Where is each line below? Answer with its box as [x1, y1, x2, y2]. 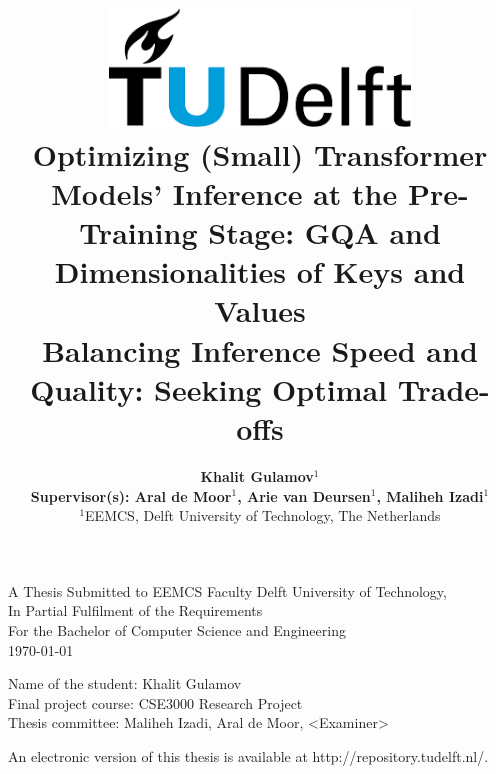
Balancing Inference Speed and [42, 329, 478, 370]
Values [214, 290, 306, 331]
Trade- [397, 368, 490, 409]
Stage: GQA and [208, 212, 441, 253]
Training [79, 212, 198, 253]
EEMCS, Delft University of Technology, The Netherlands [85, 505, 441, 526]
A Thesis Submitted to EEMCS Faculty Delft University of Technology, [8, 580, 447, 601]
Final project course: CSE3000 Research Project [8, 692, 303, 713]
